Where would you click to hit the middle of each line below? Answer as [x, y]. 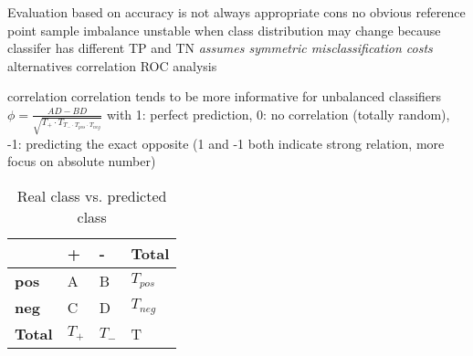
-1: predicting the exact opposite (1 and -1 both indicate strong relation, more [226, 143]
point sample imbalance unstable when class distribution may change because [224, 30]
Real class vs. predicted [92, 195]
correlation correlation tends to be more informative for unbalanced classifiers [225, 96]
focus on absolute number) [82, 161]
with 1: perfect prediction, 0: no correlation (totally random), [278, 114]
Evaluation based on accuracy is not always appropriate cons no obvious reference [236, 12]
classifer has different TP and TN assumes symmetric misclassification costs [220, 48]
